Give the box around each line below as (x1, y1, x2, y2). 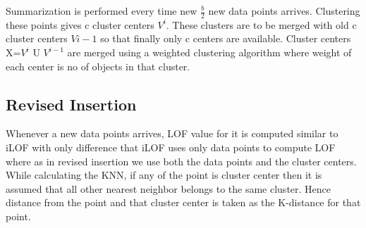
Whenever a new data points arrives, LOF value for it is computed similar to (6, 126, 338, 141)
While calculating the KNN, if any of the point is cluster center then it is (6, 167, 322, 182)
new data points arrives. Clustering (208, 4, 360, 18)
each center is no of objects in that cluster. (6, 58, 190, 73)
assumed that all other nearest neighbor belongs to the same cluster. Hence (6, 181, 331, 196)
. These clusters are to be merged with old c (166, 17, 357, 32)
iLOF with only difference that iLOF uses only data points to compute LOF (6, 140, 336, 154)
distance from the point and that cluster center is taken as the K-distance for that (6, 195, 361, 210)
